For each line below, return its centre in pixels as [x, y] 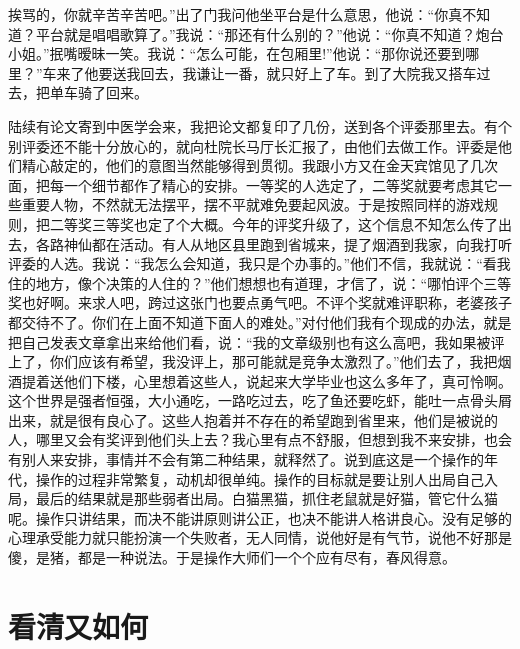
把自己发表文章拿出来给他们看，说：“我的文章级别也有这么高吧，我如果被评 [256, 341]
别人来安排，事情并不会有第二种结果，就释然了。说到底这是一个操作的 [252, 459]
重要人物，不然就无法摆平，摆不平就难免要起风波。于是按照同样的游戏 [252, 204]
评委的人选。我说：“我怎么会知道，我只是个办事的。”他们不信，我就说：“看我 [259, 263]
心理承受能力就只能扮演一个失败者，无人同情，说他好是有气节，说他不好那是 [260, 537]
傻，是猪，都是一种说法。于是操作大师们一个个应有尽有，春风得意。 [232, 557]
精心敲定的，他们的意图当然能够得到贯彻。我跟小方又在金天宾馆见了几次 [259, 165]
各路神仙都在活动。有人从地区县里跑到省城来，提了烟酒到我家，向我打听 [273, 243]
